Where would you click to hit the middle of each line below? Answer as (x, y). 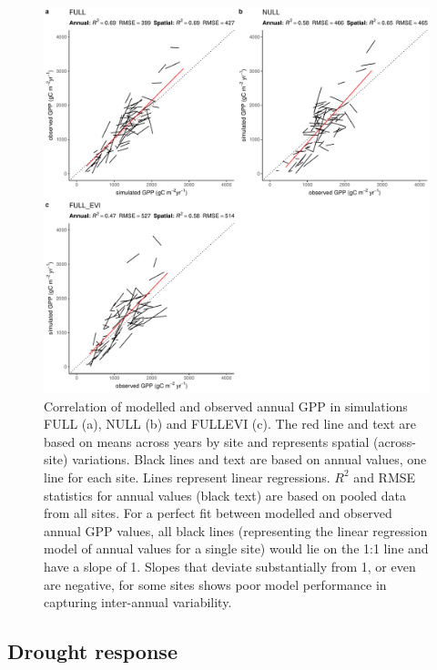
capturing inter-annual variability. (138, 602)
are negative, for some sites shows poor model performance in (215, 584)
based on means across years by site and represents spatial (207, 441)
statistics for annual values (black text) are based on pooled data (225, 495)
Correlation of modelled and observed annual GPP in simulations (226, 406)
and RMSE (385, 477)
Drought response (92, 651)
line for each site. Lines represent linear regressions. (187, 477)
